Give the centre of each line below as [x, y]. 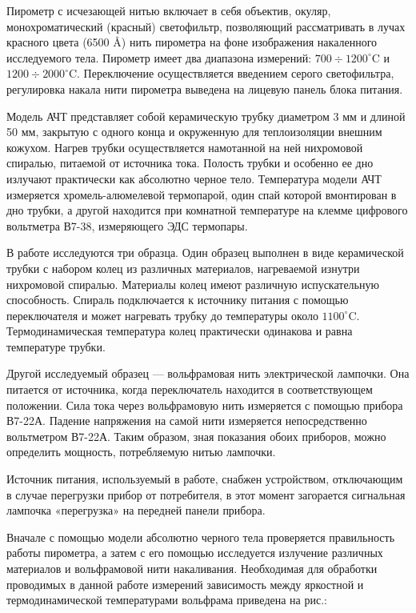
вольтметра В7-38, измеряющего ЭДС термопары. [127, 225]
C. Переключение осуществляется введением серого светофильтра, [231, 73]
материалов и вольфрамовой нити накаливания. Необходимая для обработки [192, 568]
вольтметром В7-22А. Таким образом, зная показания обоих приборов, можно [196, 436]
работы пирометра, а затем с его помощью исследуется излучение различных [195, 553]
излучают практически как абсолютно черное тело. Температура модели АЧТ [194, 178]
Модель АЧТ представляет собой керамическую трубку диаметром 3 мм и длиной [206, 116]
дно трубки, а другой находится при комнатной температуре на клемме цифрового [207, 210]
